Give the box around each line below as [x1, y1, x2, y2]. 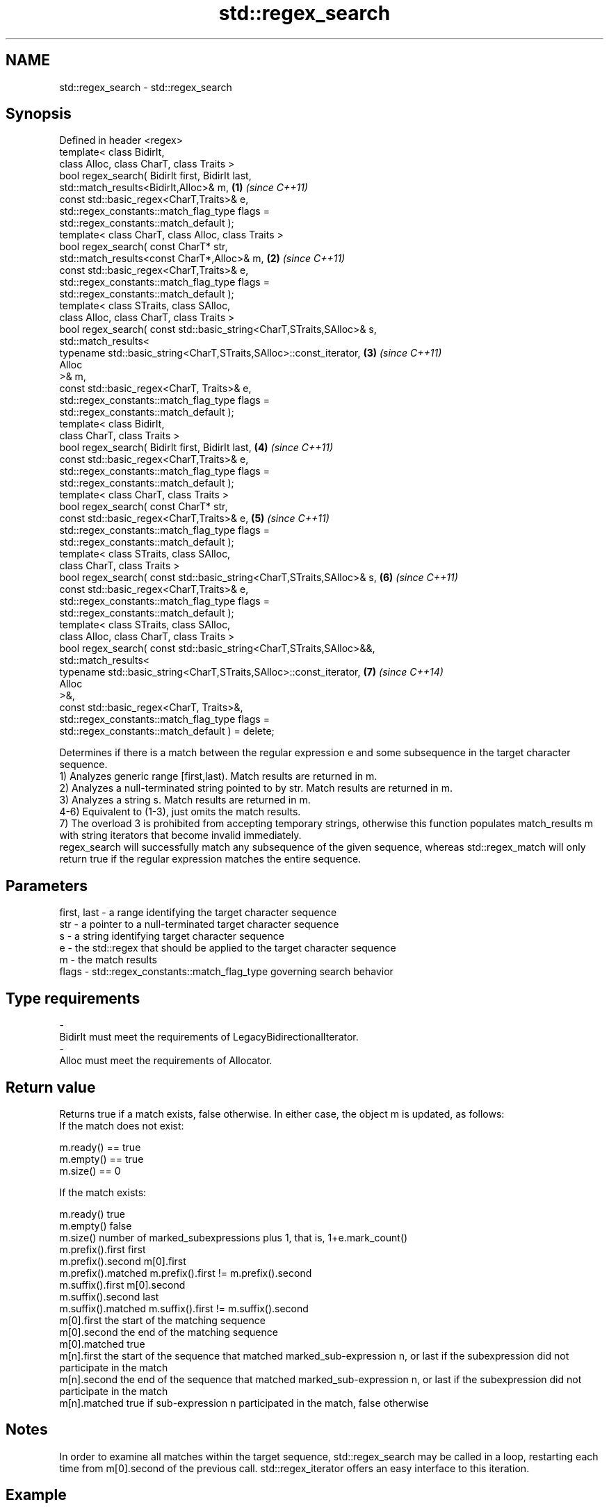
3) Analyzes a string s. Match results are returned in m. [59, 794, 311, 806]
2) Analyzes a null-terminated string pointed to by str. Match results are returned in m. [59, 782, 453, 794]
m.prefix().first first [59, 1243, 146, 1255]
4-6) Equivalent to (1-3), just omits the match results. [59, 806, 301, 818]
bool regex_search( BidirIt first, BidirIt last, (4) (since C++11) [59, 441, 334, 454]
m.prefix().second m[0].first [59, 1255, 186, 1267]
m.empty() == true [59, 1152, 144, 1165]
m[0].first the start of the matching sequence [59, 1314, 266, 1326]
